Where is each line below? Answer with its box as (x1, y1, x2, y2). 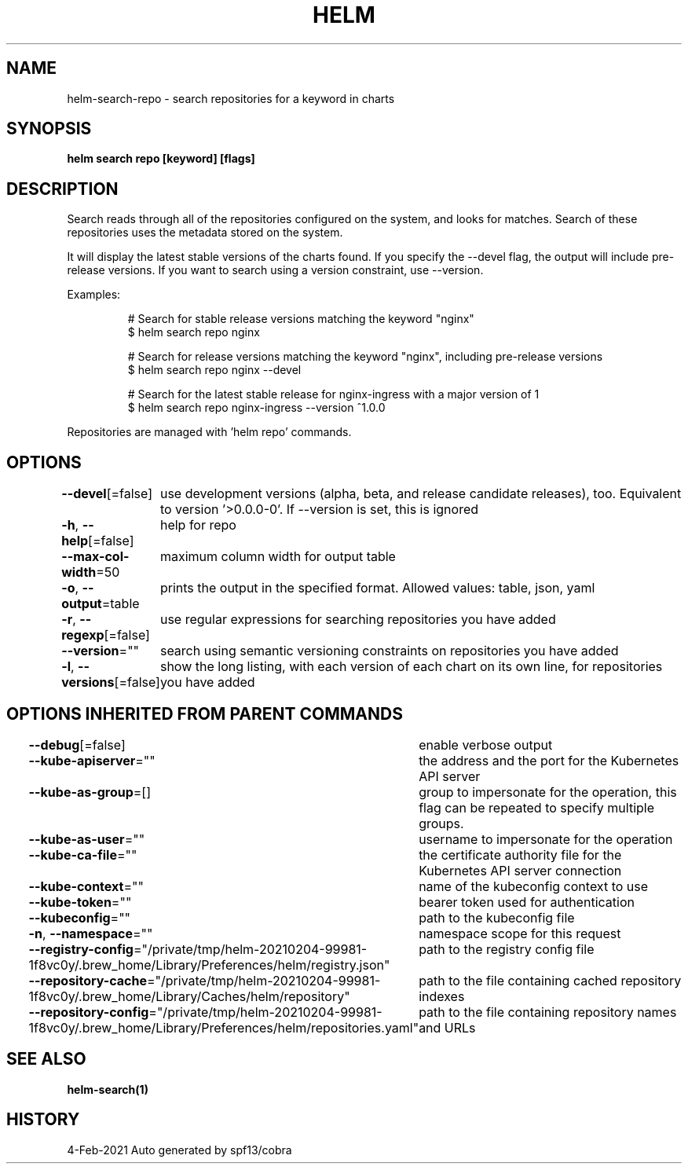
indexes (419, 988, 465, 1004)
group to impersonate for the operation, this (419, 783, 677, 800)
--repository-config (28, 1003, 149, 1020)
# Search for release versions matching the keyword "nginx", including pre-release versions (127, 350, 603, 364)
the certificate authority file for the (419, 846, 622, 863)
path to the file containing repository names (419, 1003, 677, 1020)
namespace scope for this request (419, 925, 621, 941)
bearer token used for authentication (419, 893, 635, 910)
